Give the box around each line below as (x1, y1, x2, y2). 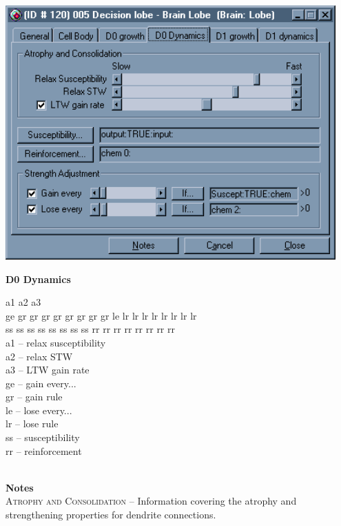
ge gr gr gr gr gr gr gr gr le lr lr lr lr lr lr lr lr (6, 308, 197, 322)
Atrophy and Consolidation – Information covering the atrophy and (6, 494, 297, 508)
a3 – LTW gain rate (6, 362, 90, 377)
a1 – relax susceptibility (6, 335, 106, 349)
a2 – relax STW (6, 349, 73, 363)
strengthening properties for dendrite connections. (6, 507, 216, 522)
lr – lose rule (6, 416, 59, 431)
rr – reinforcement (6, 443, 82, 458)
